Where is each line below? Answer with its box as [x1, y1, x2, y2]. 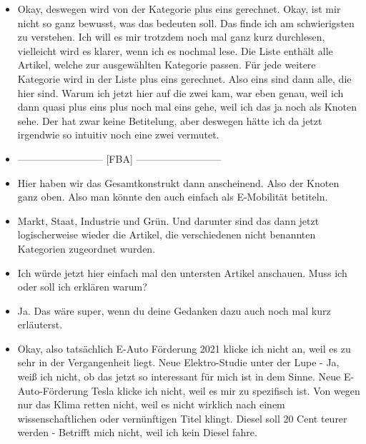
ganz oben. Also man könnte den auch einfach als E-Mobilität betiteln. [17, 189, 328, 204]
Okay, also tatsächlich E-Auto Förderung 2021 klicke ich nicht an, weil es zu [17, 340, 351, 355]
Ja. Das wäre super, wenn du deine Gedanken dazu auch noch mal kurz [17, 303, 331, 318]
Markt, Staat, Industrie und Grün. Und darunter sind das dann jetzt [17, 213, 320, 228]
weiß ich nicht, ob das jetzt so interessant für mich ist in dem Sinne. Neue [17, 369, 341, 384]
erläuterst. [17, 317, 63, 332]
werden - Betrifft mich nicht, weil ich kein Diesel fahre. [17, 425, 257, 440]
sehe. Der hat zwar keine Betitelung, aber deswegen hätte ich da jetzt [17, 113, 322, 128]
